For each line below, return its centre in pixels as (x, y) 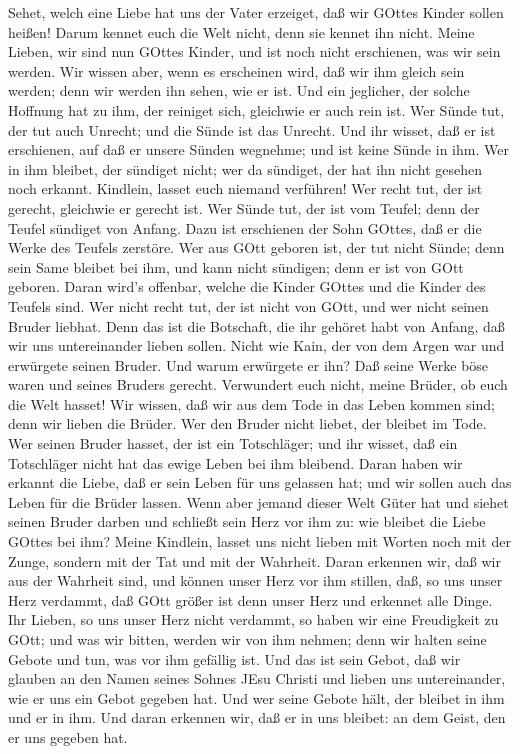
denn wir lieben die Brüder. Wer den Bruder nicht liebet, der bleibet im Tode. (247, 423)
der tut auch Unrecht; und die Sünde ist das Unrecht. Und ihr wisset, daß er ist (252, 129)
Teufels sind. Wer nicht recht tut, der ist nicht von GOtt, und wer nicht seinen (248, 305)
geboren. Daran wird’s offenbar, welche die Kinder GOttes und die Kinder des (247, 286)
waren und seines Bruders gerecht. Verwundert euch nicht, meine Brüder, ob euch (258, 384)
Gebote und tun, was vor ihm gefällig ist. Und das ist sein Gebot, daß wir (234, 658)
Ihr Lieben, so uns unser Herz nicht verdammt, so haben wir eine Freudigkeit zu (253, 619)
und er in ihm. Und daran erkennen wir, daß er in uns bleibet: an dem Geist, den (257, 717)
